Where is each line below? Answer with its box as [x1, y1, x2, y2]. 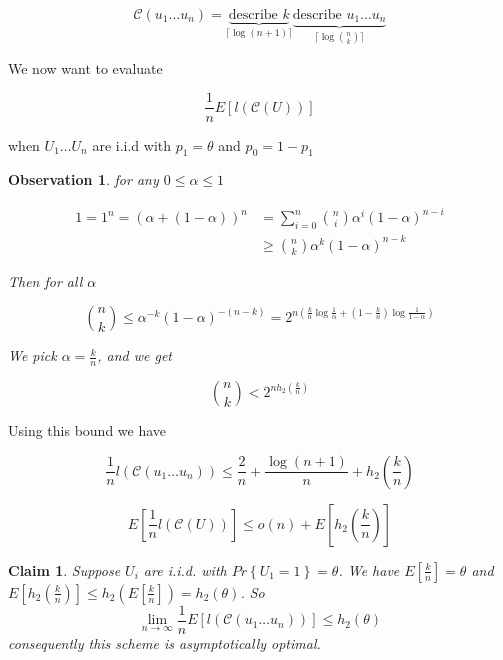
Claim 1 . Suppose [8, 559, 121, 580]
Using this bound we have [8, 420, 167, 441]
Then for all [8, 270, 83, 291]
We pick [8, 345, 57, 366]
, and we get [97, 345, 173, 366]
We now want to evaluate [8, 57, 163, 78]
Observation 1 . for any [8, 169, 159, 190]
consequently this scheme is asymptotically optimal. [8, 632, 321, 653]
